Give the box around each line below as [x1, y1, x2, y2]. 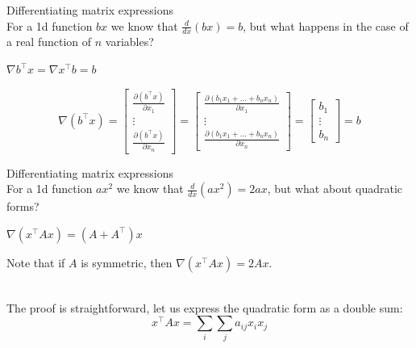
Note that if [6, 254, 65, 270]
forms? [6, 198, 40, 215]
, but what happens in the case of [243, 17, 409, 34]
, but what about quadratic [267, 180, 403, 197]
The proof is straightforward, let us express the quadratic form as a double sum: [6, 299, 403, 316]
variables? [105, 33, 154, 50]
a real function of [6, 33, 92, 50]
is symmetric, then [81, 254, 173, 270]
